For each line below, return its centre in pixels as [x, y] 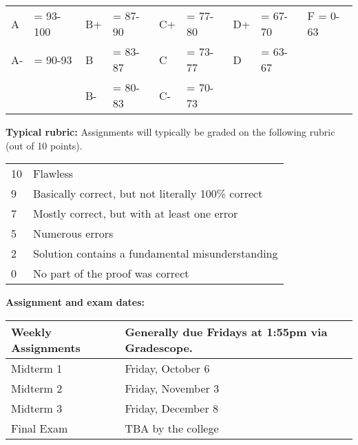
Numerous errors [73, 234]
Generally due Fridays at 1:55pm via [226, 331]
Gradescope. [159, 347]
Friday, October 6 [167, 368]
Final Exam [40, 428]
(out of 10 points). [44, 145]
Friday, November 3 [172, 388]
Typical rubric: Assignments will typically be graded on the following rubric [170, 132]
